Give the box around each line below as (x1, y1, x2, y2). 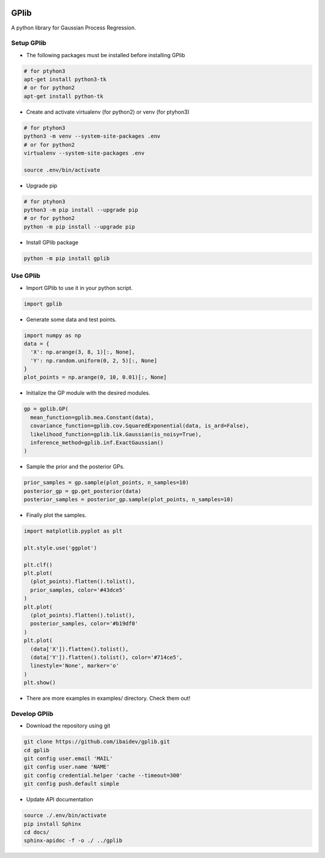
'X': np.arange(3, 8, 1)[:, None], (30, 349, 135, 356)
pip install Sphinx (23, 820, 81, 827)
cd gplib (23, 747, 50, 753)
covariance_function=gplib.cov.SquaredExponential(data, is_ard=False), (30, 422, 250, 430)
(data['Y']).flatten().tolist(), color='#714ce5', (30, 653, 183, 661)
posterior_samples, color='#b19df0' (30, 620, 138, 627)
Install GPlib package (26, 238, 79, 246)
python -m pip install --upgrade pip (23, 223, 135, 230)
